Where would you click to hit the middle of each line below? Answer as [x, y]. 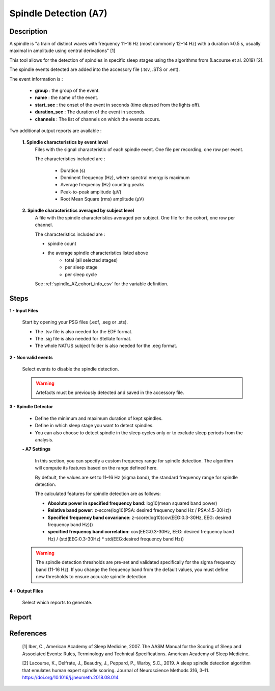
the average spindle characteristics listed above [98, 253]
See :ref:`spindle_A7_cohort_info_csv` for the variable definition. [102, 284]
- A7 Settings [36, 449]
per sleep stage [81, 267]
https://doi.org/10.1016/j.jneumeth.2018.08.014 [71, 677]
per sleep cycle [81, 274]
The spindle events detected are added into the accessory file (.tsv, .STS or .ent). [95, 69]
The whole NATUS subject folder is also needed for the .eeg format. [106, 346]
